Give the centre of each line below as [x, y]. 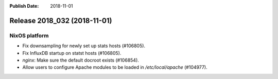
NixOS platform [29, 35]
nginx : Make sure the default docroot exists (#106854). [81, 60]
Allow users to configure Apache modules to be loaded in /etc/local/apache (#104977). [115, 67]
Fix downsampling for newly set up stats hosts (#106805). [84, 46]
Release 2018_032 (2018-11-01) [61, 21]
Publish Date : [24, 6]
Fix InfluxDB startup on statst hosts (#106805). [72, 53]
